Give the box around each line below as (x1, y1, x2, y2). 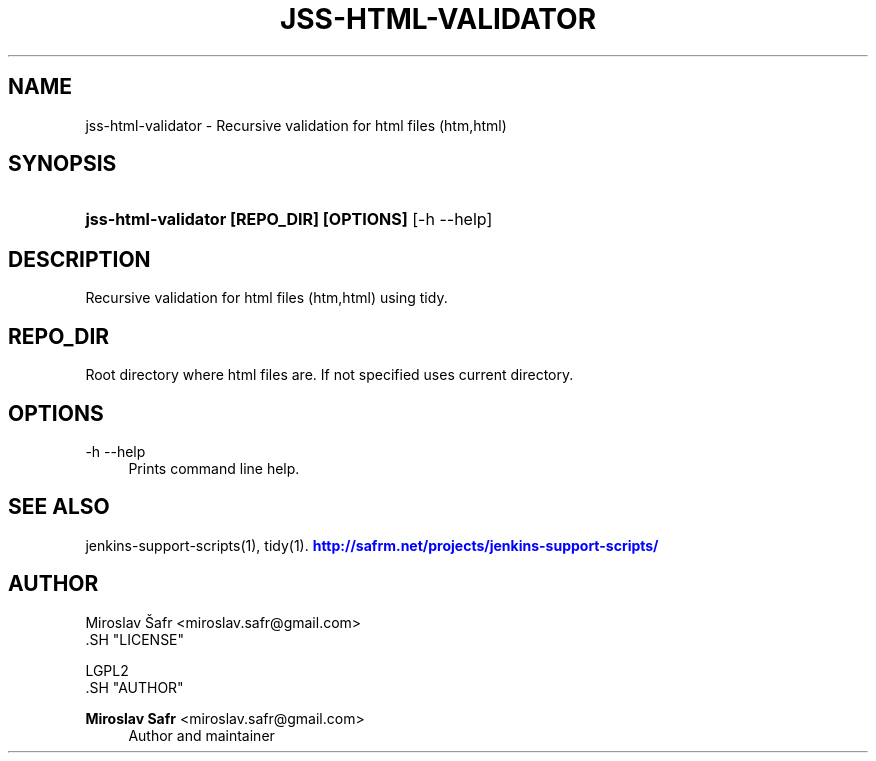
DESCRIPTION (8, 246, 151, 272)
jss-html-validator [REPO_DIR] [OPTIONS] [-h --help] (85, 209, 493, 230)
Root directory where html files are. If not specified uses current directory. (85, 366, 574, 384)
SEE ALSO (8, 494, 110, 520)
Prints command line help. (128, 459, 300, 477)
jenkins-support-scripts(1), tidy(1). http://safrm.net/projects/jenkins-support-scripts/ (85, 536, 659, 554)
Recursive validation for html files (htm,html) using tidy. (85, 289, 448, 307)
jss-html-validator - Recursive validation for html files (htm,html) (85, 116, 507, 134)
